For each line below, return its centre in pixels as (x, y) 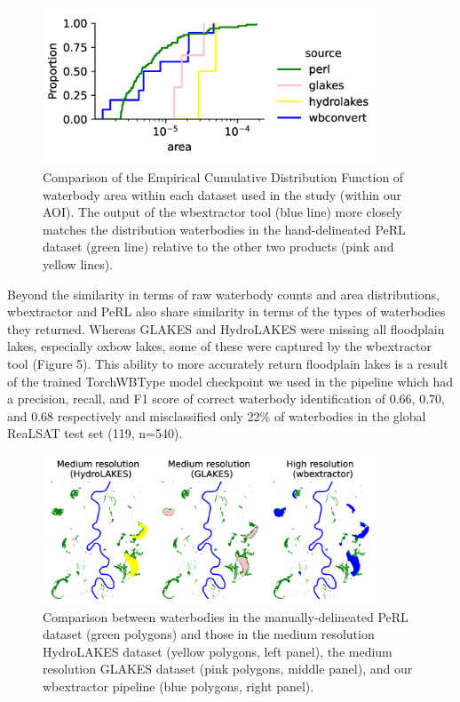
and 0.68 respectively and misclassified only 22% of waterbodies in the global (217, 415)
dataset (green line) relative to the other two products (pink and (218, 247)
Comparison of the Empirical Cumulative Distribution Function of (223, 177)
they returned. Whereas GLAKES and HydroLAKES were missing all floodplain (226, 328)
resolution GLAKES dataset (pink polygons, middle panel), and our (228, 669)
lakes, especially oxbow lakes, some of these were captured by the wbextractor (220, 346)
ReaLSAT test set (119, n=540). (95, 433)
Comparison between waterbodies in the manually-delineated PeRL (226, 616)
